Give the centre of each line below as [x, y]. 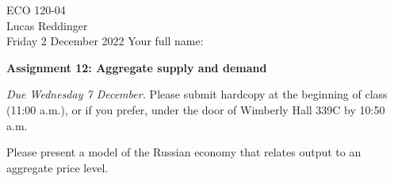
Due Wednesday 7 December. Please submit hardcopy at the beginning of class [197, 94]
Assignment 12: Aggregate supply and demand [137, 67]
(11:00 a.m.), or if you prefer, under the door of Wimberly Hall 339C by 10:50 [196, 109]
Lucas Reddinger [47, 25]
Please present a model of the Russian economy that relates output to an [184, 152]
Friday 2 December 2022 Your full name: [105, 41]
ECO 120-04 [36, 10]
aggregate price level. [57, 167]
